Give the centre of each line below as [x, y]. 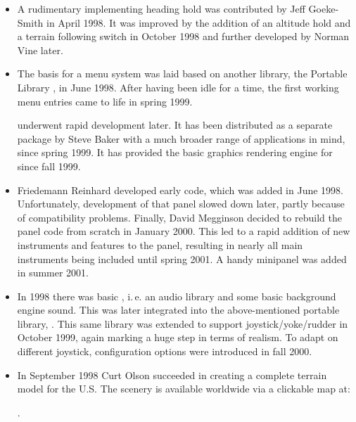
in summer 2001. [53, 273]
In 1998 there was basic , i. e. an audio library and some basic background [177, 296]
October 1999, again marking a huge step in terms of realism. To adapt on [178, 337]
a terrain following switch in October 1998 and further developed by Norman [183, 36]
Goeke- [324, 8]
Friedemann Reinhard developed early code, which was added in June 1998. [180, 190]
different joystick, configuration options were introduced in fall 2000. [165, 351]
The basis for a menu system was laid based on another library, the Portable [182, 73]
